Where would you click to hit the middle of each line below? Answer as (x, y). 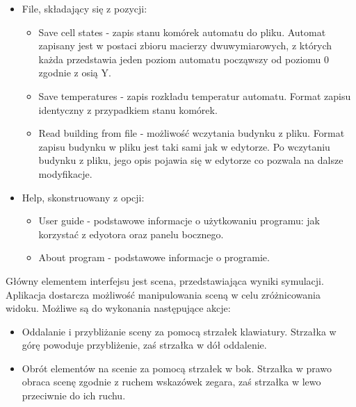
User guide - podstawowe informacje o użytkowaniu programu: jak (179, 221)
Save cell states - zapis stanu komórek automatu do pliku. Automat (182, 32)
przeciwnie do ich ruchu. (74, 396)
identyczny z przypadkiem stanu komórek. (128, 109)
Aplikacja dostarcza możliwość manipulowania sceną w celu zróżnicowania (163, 294)
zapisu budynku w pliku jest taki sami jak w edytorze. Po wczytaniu (184, 146)
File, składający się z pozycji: (84, 8)
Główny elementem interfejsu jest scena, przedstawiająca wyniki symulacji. (165, 280)
